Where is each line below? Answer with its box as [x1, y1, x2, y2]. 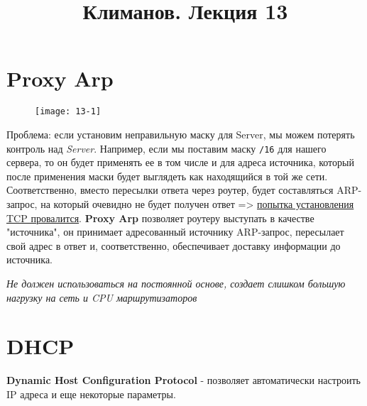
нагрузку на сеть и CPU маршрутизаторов [6, 290, 197, 304]
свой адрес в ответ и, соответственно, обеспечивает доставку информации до [6, 238, 341, 253]
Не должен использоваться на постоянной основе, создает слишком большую [6, 275, 346, 290]
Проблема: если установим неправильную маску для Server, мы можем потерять [6, 126, 355, 141]
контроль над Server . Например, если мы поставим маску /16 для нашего [6, 141, 327, 155]
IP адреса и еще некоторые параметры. [6, 386, 176, 401]
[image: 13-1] [35, 106, 102, 117]
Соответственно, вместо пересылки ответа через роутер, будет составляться [6, 182, 334, 197]
